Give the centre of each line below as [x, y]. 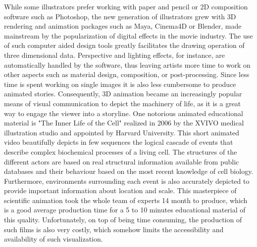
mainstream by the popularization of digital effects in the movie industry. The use [128, 35]
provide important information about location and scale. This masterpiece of [120, 190]
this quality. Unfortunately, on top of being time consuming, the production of [123, 220]
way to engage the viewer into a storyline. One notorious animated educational [124, 113]
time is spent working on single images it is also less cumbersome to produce [120, 84]
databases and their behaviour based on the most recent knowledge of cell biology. [129, 171]
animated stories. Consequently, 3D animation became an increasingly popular [123, 94]
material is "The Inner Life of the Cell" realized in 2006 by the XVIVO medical [124, 123]
